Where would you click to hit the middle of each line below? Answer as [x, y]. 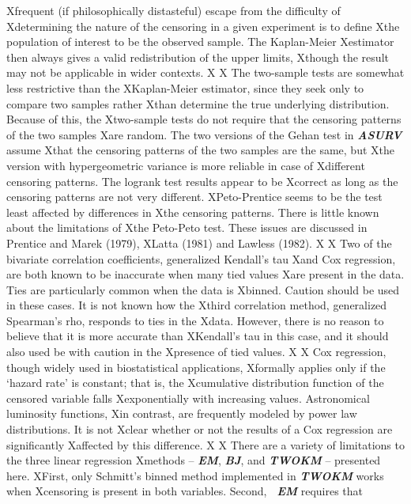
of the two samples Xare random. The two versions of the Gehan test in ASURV [204, 134]
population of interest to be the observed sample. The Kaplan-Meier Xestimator [200, 42]
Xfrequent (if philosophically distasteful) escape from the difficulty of [173, 10]
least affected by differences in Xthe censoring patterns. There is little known [193, 212]
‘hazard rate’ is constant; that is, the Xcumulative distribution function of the [195, 383]
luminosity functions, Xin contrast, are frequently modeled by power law [182, 413]
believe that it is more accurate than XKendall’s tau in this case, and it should [198, 336]
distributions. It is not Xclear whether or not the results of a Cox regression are [200, 429]
